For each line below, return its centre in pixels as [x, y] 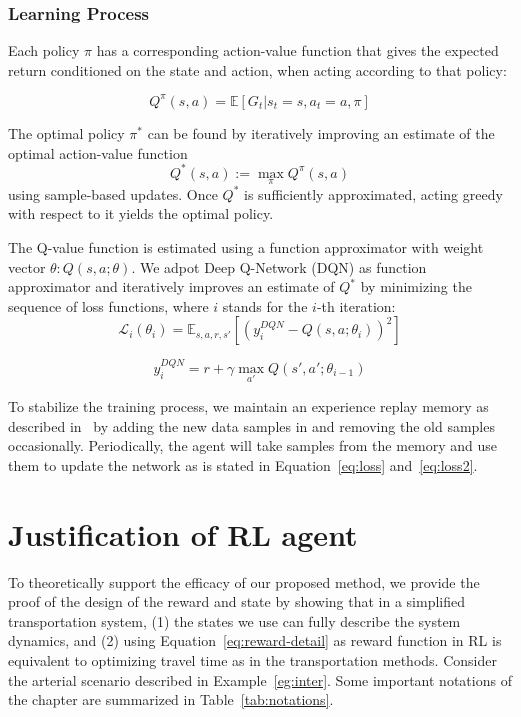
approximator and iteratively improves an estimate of [171, 286]
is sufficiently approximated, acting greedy [373, 193]
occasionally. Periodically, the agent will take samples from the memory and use [253, 445]
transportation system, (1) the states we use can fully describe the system [234, 620]
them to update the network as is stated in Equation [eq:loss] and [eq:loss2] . [243, 464]
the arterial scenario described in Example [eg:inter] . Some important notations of [260, 679]
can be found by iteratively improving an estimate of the [321, 132]
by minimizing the [416, 286]
